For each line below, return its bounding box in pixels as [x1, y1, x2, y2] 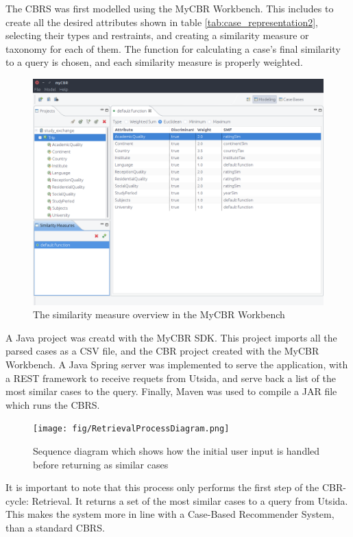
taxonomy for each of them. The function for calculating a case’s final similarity [5, 41, 341, 56]
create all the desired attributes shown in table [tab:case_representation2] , [5, 14, 318, 29]
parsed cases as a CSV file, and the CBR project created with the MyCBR [5, 344, 319, 358]
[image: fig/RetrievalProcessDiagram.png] [33, 424, 230, 434]
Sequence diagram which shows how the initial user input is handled [33, 443, 320, 457]
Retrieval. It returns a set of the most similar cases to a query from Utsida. [32, 493, 348, 508]
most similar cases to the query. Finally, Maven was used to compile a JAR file [5, 384, 337, 398]
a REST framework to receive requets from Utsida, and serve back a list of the [5, 370, 336, 385]
